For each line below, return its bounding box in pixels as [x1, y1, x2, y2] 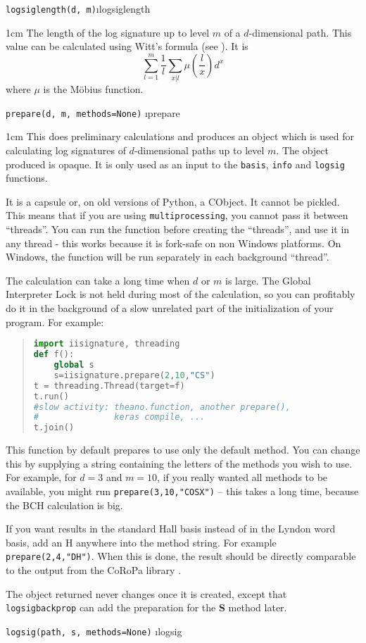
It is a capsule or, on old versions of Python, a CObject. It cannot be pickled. [6, 194, 340, 208]
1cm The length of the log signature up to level [6, 25, 210, 39]
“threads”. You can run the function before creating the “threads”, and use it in [6, 222, 350, 237]
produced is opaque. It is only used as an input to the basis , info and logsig [6, 156, 345, 171]
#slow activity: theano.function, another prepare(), [33, 401, 291, 412]
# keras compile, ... [33, 412, 206, 423]
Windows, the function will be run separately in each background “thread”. [6, 249, 329, 264]
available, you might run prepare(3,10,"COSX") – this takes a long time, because [6, 483, 359, 498]
